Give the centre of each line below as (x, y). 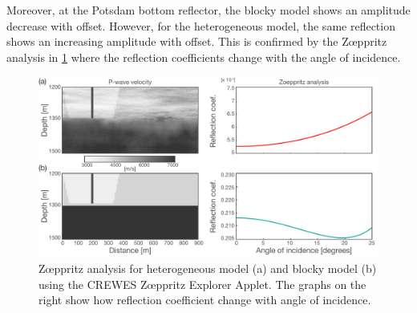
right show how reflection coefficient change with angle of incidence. (205, 300)
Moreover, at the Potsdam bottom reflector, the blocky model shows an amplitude (208, 10)
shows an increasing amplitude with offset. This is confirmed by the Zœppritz (197, 41)
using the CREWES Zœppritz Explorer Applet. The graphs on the (202, 284)
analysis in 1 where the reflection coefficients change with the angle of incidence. (204, 57)
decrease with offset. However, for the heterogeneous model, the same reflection (201, 25)
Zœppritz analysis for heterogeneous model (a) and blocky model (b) (208, 268)
